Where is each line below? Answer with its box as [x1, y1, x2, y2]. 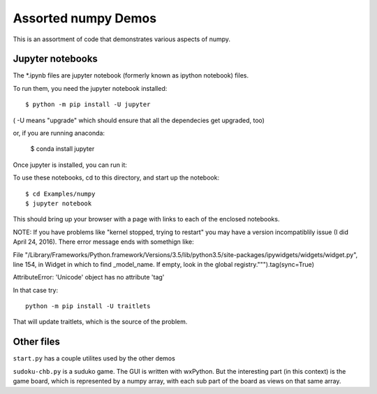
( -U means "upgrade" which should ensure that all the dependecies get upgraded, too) [13, 116, 265, 124]
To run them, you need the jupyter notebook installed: [13, 84, 168, 92]
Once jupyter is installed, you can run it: [13, 161, 127, 169]
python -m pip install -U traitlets [25, 302, 151, 310]
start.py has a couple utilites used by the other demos [13, 354, 176, 363]
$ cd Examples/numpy [25, 189, 96, 198]
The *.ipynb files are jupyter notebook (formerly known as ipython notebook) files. [13, 71, 249, 80]
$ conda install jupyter [30, 145, 95, 153]
